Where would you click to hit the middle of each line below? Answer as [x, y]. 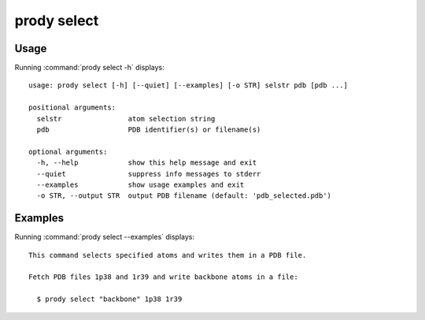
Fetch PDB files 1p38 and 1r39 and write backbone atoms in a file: [163, 277]
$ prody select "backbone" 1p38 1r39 [109, 299]
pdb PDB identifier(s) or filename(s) [149, 130]
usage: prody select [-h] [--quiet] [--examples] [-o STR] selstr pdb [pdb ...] [188, 86]
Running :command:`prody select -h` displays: [89, 68]
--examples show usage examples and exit [140, 184]
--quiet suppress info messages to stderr [149, 174]
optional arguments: [68, 151]
